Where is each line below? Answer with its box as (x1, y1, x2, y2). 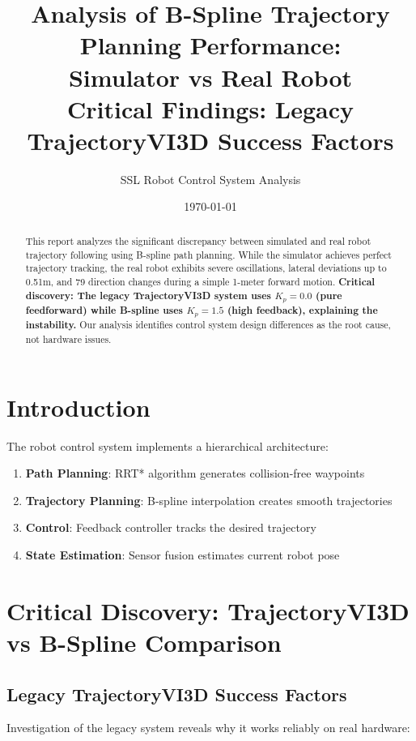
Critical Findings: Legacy (66, 92, 354, 125)
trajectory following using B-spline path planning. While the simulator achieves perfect (25, 247, 392, 261)
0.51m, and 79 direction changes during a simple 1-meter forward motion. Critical (25, 274, 376, 289)
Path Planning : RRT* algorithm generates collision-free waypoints (25, 465, 365, 482)
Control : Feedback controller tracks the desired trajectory (25, 519, 316, 536)
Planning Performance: (79, 28, 342, 62)
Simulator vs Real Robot (68, 60, 353, 93)
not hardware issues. (25, 332, 112, 346)
